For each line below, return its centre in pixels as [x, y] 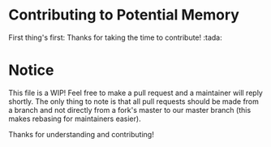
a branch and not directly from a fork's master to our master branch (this [130, 110]
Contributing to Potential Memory [124, 15]
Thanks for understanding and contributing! [81, 134]
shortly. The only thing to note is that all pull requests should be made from [134, 101]
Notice [31, 70]
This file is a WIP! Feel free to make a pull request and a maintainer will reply [136, 93]
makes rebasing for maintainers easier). [75, 119]
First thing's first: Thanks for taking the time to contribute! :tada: [115, 37]
